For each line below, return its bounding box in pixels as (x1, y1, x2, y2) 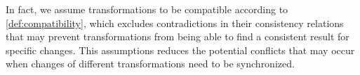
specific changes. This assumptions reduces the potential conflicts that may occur (6, 42, 355, 57)
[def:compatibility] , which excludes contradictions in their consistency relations (6, 15, 344, 30)
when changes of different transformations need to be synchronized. (6, 56, 295, 71)
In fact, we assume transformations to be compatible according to (6, 2, 288, 16)
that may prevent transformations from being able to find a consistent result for (6, 29, 349, 44)
